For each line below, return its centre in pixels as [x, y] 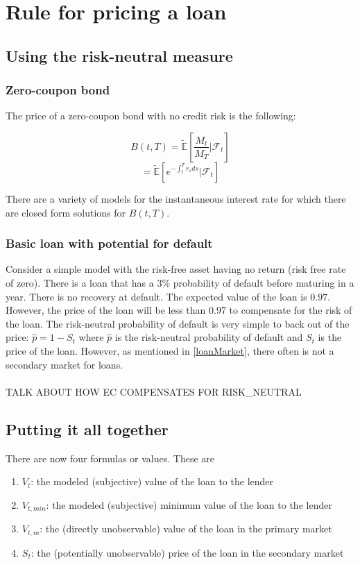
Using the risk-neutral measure [119, 55]
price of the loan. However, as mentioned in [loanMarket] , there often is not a [170, 350]
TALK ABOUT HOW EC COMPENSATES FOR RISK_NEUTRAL [154, 391]
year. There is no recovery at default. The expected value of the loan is [156, 296]
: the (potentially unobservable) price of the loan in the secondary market [187, 552]
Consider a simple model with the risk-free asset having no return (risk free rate [176, 269]
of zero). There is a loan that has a [80, 282]
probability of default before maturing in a [264, 282]
